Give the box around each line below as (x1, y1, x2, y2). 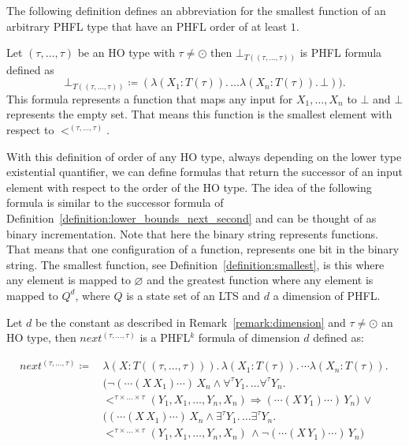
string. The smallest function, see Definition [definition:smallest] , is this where (6, 256, 385, 272)
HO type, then (6, 329, 76, 346)
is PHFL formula (299, 44, 382, 61)
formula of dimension (198, 329, 300, 346)
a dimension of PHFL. (273, 287, 381, 303)
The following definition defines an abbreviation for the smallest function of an (6, 2, 386, 18)
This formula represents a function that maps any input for (6, 90, 293, 107)
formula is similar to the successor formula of (6, 194, 224, 211)
